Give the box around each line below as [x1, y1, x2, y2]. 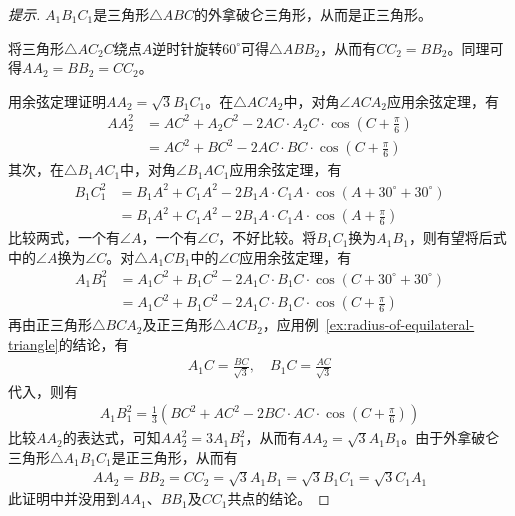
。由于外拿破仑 [401, 427, 500, 448]
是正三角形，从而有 [111, 447, 238, 467]
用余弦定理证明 [8, 90, 106, 111]
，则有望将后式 [408, 227, 507, 248]
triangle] [8, 333, 59, 354]
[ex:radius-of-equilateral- [325, 314, 475, 335]
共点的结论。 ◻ [227, 488, 330, 509]
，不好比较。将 [218, 227, 317, 248]
